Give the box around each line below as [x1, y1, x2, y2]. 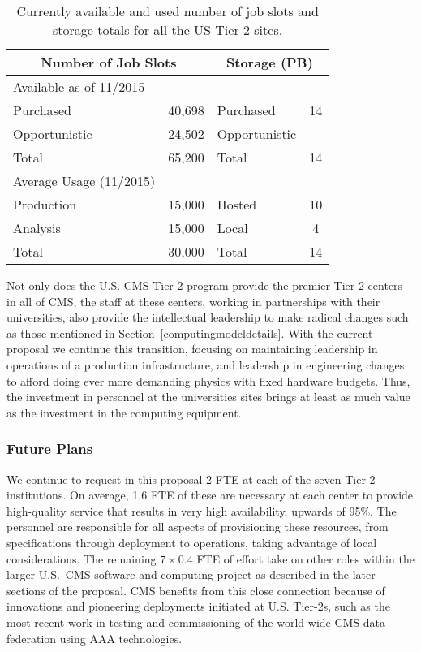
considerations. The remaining [6, 550, 157, 567]
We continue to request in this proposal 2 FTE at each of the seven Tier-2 [6, 470, 376, 487]
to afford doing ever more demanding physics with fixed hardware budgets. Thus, [6, 372, 410, 389]
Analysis [13, 218, 61, 237]
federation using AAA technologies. [6, 629, 183, 646]
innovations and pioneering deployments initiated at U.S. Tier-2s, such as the [6, 598, 390, 615]
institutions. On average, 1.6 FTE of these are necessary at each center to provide [6, 486, 414, 503]
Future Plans [6, 438, 93, 459]
